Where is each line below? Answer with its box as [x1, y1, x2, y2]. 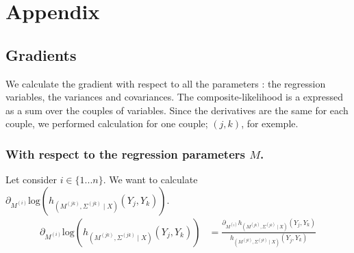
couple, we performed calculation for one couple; [5, 116, 208, 131]
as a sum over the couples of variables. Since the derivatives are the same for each [5, 103, 349, 117]
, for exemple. [241, 116, 299, 131]
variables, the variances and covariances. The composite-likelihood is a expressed [5, 90, 343, 104]
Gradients [5, 44, 77, 65]
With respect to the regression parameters [5, 145, 245, 162]
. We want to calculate [103, 172, 198, 187]
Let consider [5, 172, 57, 187]
